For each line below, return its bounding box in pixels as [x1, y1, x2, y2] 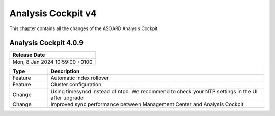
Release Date [12, 51, 45, 59]
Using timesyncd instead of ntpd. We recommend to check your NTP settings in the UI [50, 88, 258, 95]
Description [50, 68, 80, 75]
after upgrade [50, 94, 84, 101]
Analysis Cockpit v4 [9, 8, 97, 19]
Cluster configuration [50, 81, 102, 89]
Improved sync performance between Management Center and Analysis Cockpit [50, 101, 244, 108]
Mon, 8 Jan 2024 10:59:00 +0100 [12, 59, 93, 66]
